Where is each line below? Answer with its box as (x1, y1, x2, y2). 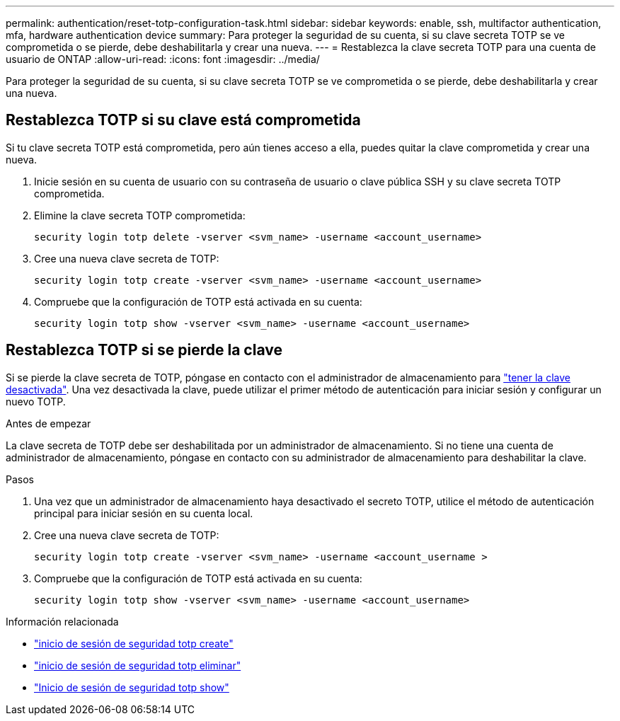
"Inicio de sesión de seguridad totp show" (34, 681, 229, 693)
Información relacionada (6, 615, 119, 628)
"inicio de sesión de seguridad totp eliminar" (34, 659, 241, 671)
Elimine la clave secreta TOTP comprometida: (34, 209, 246, 221)
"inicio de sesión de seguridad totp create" (34, 637, 234, 650)
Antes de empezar (6, 417, 91, 429)
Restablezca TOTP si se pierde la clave (6, 341, 282, 359)
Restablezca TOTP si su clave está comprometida (6, 111, 361, 129)
